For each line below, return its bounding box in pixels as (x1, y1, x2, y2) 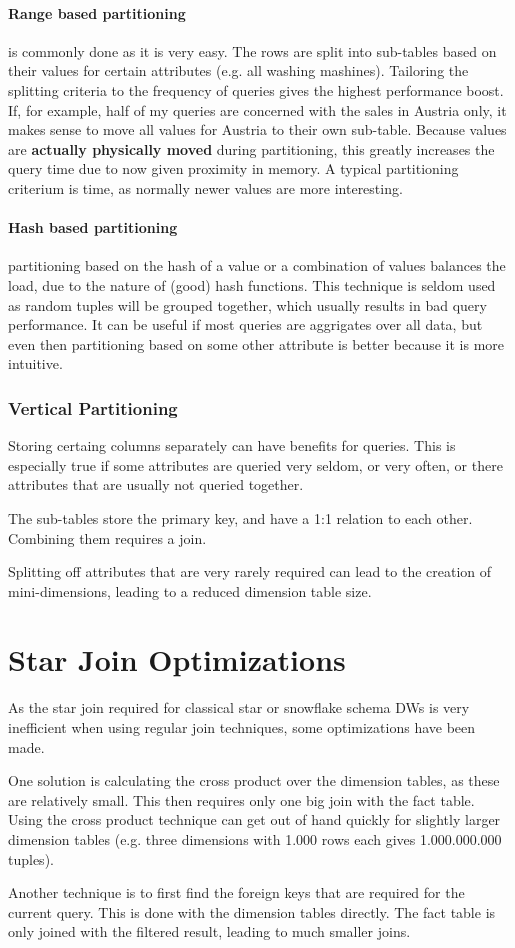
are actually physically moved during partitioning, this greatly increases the (8, 138, 495, 159)
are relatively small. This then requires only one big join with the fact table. (8, 789, 475, 810)
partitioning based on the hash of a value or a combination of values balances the (8, 255, 506, 276)
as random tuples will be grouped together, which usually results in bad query (8, 294, 487, 315)
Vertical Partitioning (8, 395, 178, 420)
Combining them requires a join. (8, 527, 207, 548)
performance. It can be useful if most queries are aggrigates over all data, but (8, 314, 483, 335)
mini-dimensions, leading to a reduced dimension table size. (8, 580, 372, 601)
